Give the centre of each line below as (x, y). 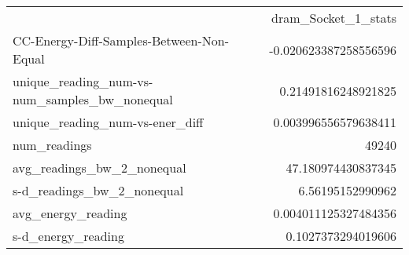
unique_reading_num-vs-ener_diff (108, 122)
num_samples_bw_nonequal (93, 99)
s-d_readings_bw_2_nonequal (98, 190)
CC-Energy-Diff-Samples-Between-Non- (121, 40)
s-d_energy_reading (68, 236)
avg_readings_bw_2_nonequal (99, 168)
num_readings (52, 145)
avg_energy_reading (70, 213)
